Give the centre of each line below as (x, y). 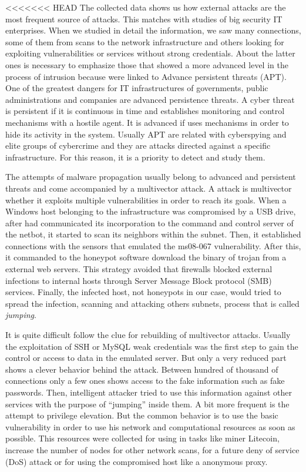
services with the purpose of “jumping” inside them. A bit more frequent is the (147, 404)
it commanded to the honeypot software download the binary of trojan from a (146, 257)
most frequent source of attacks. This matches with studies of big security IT (144, 19)
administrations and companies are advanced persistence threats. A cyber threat (150, 99)
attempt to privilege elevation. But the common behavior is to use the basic (142, 415)
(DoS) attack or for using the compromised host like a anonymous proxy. (137, 461)
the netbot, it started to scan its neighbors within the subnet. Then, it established (153, 234)
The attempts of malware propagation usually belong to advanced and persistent (151, 177)
